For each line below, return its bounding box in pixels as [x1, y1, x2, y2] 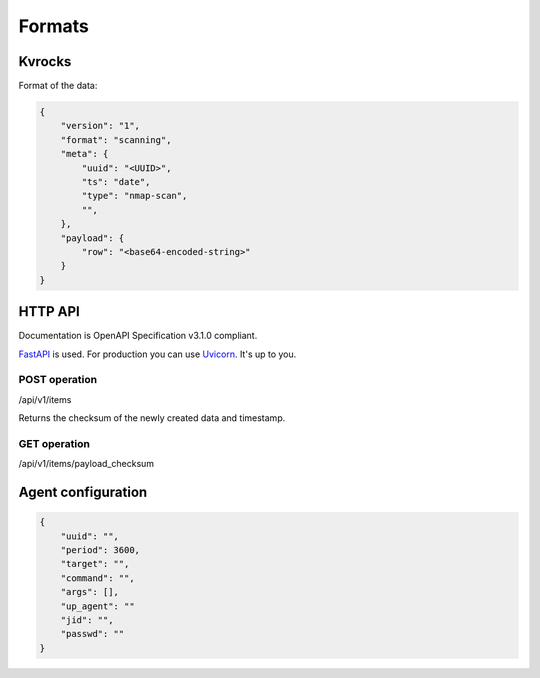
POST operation [18, 373, 98, 387]
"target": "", [60, 558, 130, 570]
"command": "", [60, 572, 135, 584]
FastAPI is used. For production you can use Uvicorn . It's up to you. [18, 348, 297, 360]
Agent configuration [18, 484, 148, 501]
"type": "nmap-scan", [81, 190, 188, 202]
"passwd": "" [60, 628, 125, 640]
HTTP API [18, 303, 80, 320]
